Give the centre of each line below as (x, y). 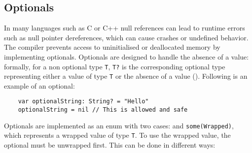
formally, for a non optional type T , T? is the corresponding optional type (115, 66)
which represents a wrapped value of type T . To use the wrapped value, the (117, 135)
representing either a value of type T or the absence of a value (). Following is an (126, 76)
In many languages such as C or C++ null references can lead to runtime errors (125, 28)
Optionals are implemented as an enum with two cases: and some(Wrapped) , (119, 125)
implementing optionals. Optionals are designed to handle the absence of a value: (126, 56)
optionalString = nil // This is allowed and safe (103, 110)
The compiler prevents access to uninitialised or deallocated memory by (112, 47)
